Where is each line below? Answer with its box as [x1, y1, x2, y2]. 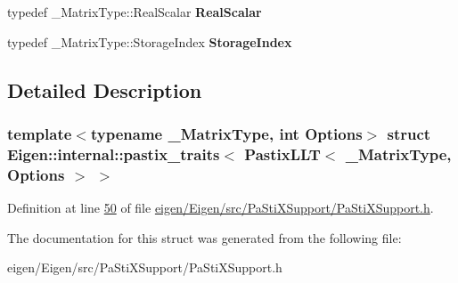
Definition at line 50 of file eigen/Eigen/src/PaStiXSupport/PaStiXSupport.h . [7, 198, 434, 217]
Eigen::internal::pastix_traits [7, 142, 220, 165]
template [7, 122, 72, 144]
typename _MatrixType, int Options [90, 122, 363, 144]
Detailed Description [7, 76, 202, 103]
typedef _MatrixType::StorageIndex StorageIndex [7, 32, 292, 51]
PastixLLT [244, 142, 321, 165]
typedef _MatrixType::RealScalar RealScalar [7, 3, 262, 20]
